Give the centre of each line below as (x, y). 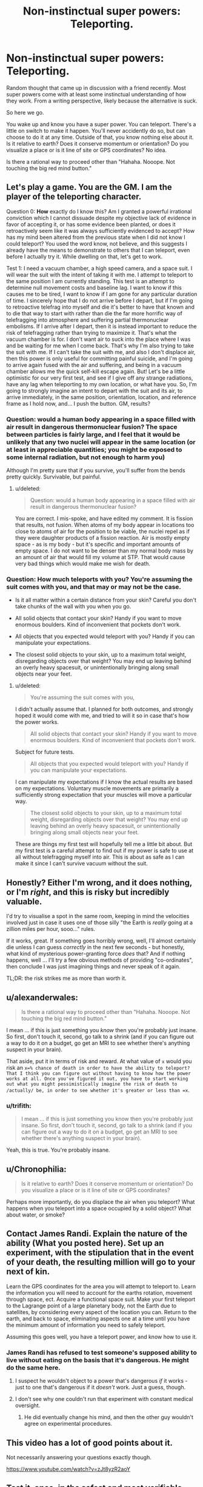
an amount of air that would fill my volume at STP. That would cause (100, 557)
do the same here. (33, 1368)
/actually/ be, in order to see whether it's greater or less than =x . (98, 1090)
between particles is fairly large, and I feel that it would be (93, 434)
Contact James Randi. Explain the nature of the (97, 1234)
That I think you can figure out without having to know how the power (98, 1073)
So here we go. (25, 112)
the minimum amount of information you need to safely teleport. (86, 1325)
